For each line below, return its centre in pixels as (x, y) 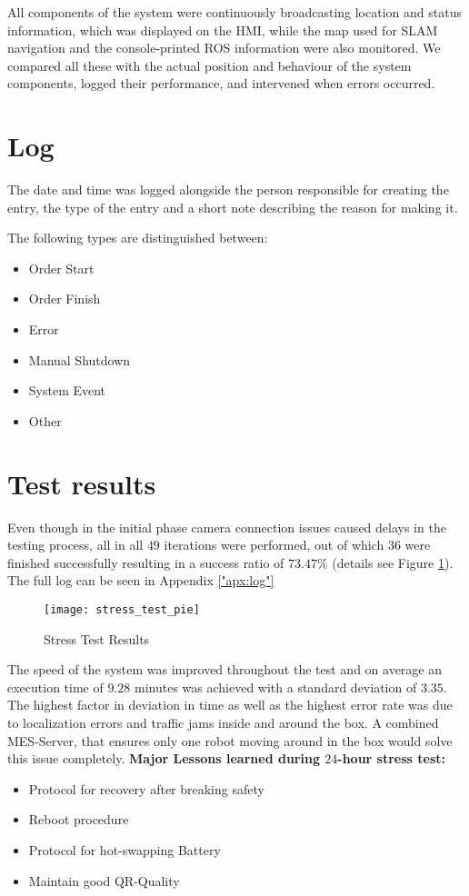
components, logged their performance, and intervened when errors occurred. (221, 83)
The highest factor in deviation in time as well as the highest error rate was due (230, 705)
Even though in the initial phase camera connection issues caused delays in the (227, 527)
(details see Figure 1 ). (393, 562)
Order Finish (65, 299)
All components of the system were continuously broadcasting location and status (234, 12)
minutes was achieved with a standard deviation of (276, 687)
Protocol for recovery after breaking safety (146, 788)
